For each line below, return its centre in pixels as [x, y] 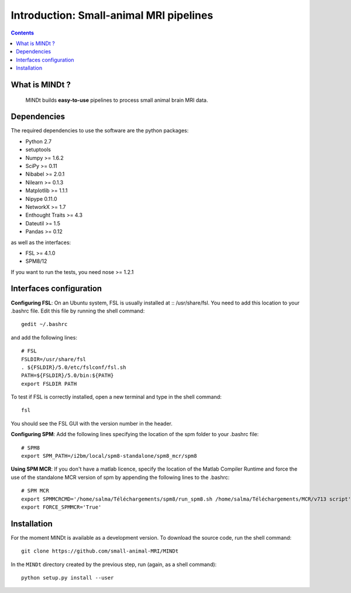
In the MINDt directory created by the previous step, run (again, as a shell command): [114, 564]
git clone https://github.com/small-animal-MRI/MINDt [100, 551]
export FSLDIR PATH [49, 384]
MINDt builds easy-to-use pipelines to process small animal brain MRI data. [117, 100]
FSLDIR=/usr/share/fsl [54, 359]
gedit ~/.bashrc [44, 324]
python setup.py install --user [68, 578]
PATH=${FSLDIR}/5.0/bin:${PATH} [68, 376]
